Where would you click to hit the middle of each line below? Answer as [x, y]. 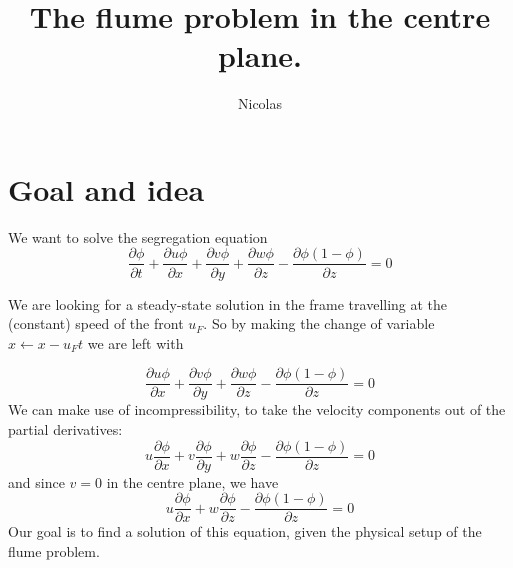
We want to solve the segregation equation [138, 236]
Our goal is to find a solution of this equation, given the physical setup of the [245, 531]
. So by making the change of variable [319, 323]
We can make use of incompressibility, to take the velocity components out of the [257, 409]
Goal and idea [106, 188]
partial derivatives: [65, 428]
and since [36, 481]
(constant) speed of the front [96, 323]
